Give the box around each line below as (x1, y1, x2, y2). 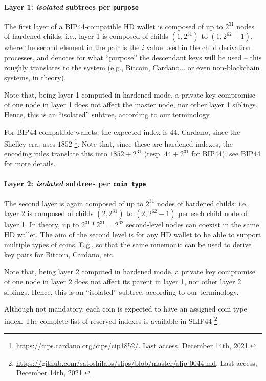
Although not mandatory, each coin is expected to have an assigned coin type (4, 303, 247, 314)
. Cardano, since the (177, 126, 240, 137)
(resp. (144, 148, 162, 159)
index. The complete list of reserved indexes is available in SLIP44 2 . (4, 314, 219, 326)
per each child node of (178, 208, 248, 219)
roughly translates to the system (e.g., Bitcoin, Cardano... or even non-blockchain (4, 62, 260, 73)
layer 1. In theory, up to (4, 219, 79, 230)
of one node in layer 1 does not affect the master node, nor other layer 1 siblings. (4, 99, 258, 110)
